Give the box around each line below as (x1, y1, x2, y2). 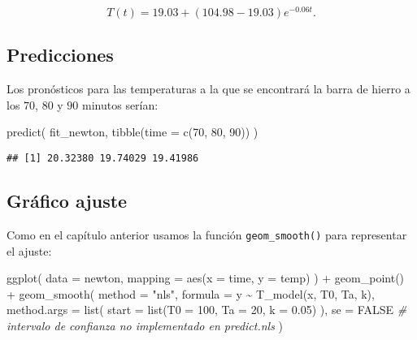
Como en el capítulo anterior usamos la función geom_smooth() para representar (7, 226, 407, 243)
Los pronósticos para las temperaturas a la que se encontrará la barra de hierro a (7, 80, 410, 97)
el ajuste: (7, 242, 52, 259)
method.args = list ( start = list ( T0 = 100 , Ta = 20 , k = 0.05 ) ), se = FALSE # (7, 301, 407, 318)
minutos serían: (82, 96, 159, 113)
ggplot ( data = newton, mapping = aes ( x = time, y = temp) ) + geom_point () (7, 269, 405, 286)
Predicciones (7, 42, 114, 67)
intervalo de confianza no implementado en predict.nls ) (7, 316, 284, 334)
